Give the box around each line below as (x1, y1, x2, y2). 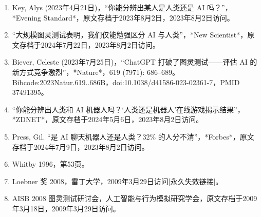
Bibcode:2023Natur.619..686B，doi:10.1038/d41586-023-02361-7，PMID (12, 76, 240, 87)
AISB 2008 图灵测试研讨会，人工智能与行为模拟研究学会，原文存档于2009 (12, 193, 257, 204)
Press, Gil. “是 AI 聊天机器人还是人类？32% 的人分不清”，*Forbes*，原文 (12, 131, 254, 142)
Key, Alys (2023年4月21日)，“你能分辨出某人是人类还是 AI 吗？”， (12, 2, 232, 12)
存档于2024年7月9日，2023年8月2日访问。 (12, 141, 149, 152)
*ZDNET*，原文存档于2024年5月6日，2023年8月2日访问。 (12, 114, 203, 125)
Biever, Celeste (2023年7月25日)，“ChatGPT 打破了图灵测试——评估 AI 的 (12, 56, 257, 67)
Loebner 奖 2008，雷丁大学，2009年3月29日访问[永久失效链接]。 (12, 175, 223, 186)
